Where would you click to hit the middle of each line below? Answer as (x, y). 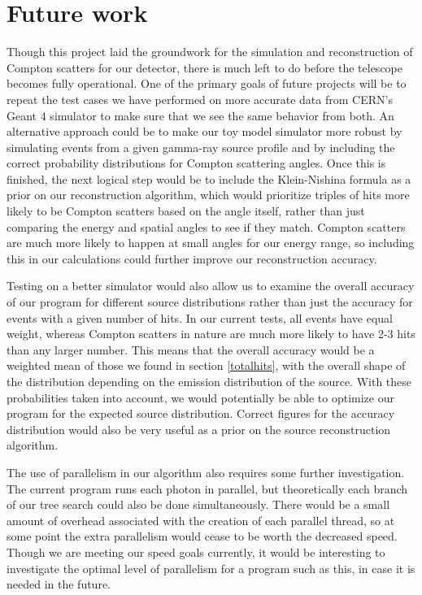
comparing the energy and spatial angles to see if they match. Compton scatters (206, 226)
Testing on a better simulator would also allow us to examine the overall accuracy (211, 286)
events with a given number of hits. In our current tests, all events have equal (200, 317)
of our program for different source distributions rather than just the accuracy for (210, 302)
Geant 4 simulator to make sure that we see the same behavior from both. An (200, 115)
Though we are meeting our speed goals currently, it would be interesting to (196, 552)
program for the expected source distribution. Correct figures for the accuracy (201, 413)
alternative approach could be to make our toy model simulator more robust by (204, 131)
